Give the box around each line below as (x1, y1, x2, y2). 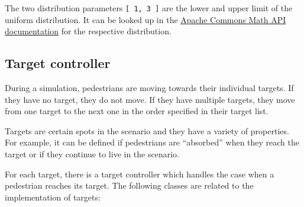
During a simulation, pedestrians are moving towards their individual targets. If (5, 82, 294, 94)
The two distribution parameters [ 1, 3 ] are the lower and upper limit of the (5, 2, 293, 14)
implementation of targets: (5, 190, 101, 203)
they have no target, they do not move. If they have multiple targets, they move (5, 93, 295, 105)
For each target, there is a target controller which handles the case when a (5, 167, 274, 180)
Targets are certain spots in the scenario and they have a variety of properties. (5, 124, 289, 137)
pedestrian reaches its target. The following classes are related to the (5, 179, 254, 192)
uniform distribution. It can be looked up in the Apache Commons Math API (5, 13, 286, 25)
